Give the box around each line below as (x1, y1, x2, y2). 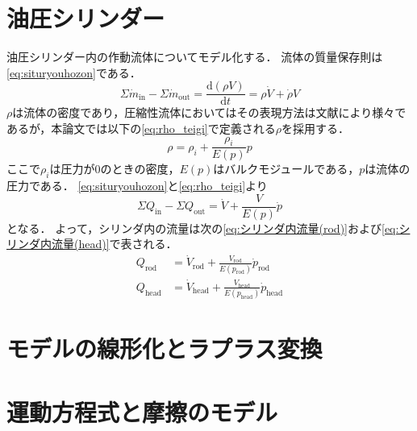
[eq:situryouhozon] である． (6, 64, 141, 81)
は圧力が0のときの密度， (49, 160, 180, 177)
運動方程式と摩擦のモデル (6, 395, 278, 428)
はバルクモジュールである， (213, 160, 360, 177)
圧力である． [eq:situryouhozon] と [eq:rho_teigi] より (6, 177, 268, 194)
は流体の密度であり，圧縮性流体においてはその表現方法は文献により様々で (12, 104, 407, 121)
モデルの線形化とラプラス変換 (6, 332, 323, 365)
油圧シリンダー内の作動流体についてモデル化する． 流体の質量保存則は (6, 48, 383, 65)
